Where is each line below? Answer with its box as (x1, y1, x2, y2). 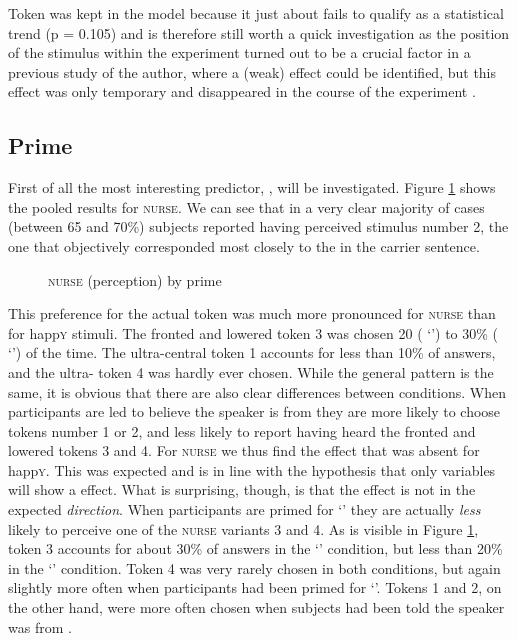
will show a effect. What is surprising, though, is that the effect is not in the (8, 479, 476, 500)
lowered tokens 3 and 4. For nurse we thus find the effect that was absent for (8, 440, 480, 461)
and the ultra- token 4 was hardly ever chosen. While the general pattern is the (8, 361, 494, 382)
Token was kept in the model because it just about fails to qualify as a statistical (8, 3, 504, 23)
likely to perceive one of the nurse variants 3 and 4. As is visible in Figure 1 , (8, 518, 479, 539)
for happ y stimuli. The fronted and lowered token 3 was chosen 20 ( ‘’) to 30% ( (8, 322, 499, 343)
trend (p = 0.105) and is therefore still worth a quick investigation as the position (8, 22, 510, 43)
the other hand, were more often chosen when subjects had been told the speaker (8, 597, 505, 618)
